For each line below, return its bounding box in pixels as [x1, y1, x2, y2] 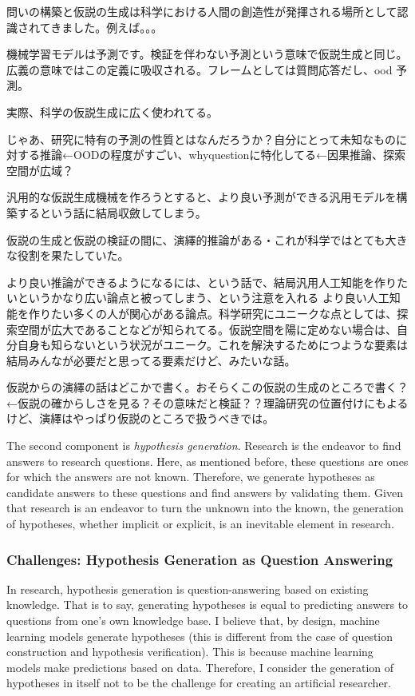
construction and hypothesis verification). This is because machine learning [6, 643, 373, 660]
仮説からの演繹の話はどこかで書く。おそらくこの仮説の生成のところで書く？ [6, 379, 409, 396]
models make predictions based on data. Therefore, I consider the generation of [6, 658, 394, 675]
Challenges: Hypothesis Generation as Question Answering [6, 549, 393, 569]
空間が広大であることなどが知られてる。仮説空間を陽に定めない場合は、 [17, 320, 397, 337]
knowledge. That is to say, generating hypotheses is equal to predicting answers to [6, 596, 409, 613]
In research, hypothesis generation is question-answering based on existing [6, 580, 369, 597]
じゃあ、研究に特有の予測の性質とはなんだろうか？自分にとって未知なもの [6, 130, 397, 147]
